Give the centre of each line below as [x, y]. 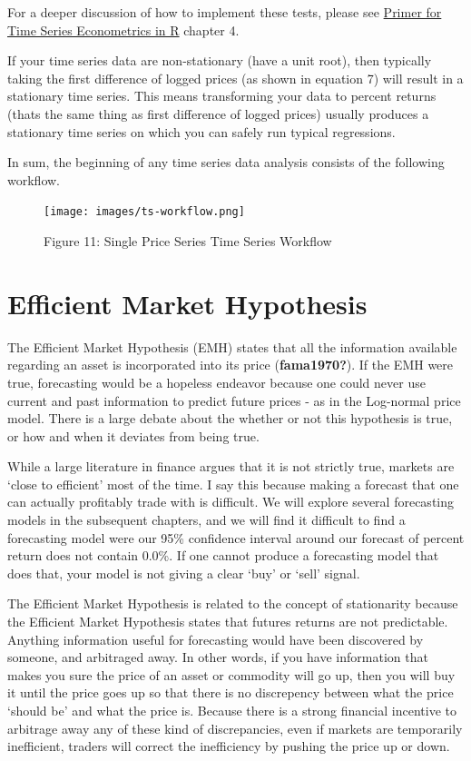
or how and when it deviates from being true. [133, 435]
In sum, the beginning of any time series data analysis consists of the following [226, 162]
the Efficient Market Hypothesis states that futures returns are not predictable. [228, 622]
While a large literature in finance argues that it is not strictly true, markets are [231, 466]
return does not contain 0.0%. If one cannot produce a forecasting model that [223, 555]
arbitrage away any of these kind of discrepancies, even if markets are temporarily [235, 728]
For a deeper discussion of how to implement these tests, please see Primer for [225, 12]
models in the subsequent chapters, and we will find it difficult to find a [206, 520]
